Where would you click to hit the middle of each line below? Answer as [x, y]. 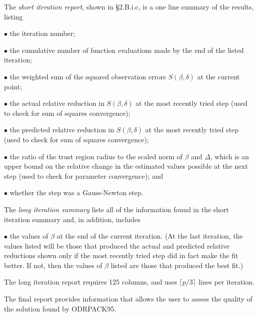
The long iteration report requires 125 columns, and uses [91, 282]
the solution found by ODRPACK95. [60, 308]
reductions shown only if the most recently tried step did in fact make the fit [121, 255]
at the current [218, 76]
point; [13, 86]
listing [13, 16]
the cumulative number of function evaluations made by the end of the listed [127, 50]
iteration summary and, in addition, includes [72, 219]
